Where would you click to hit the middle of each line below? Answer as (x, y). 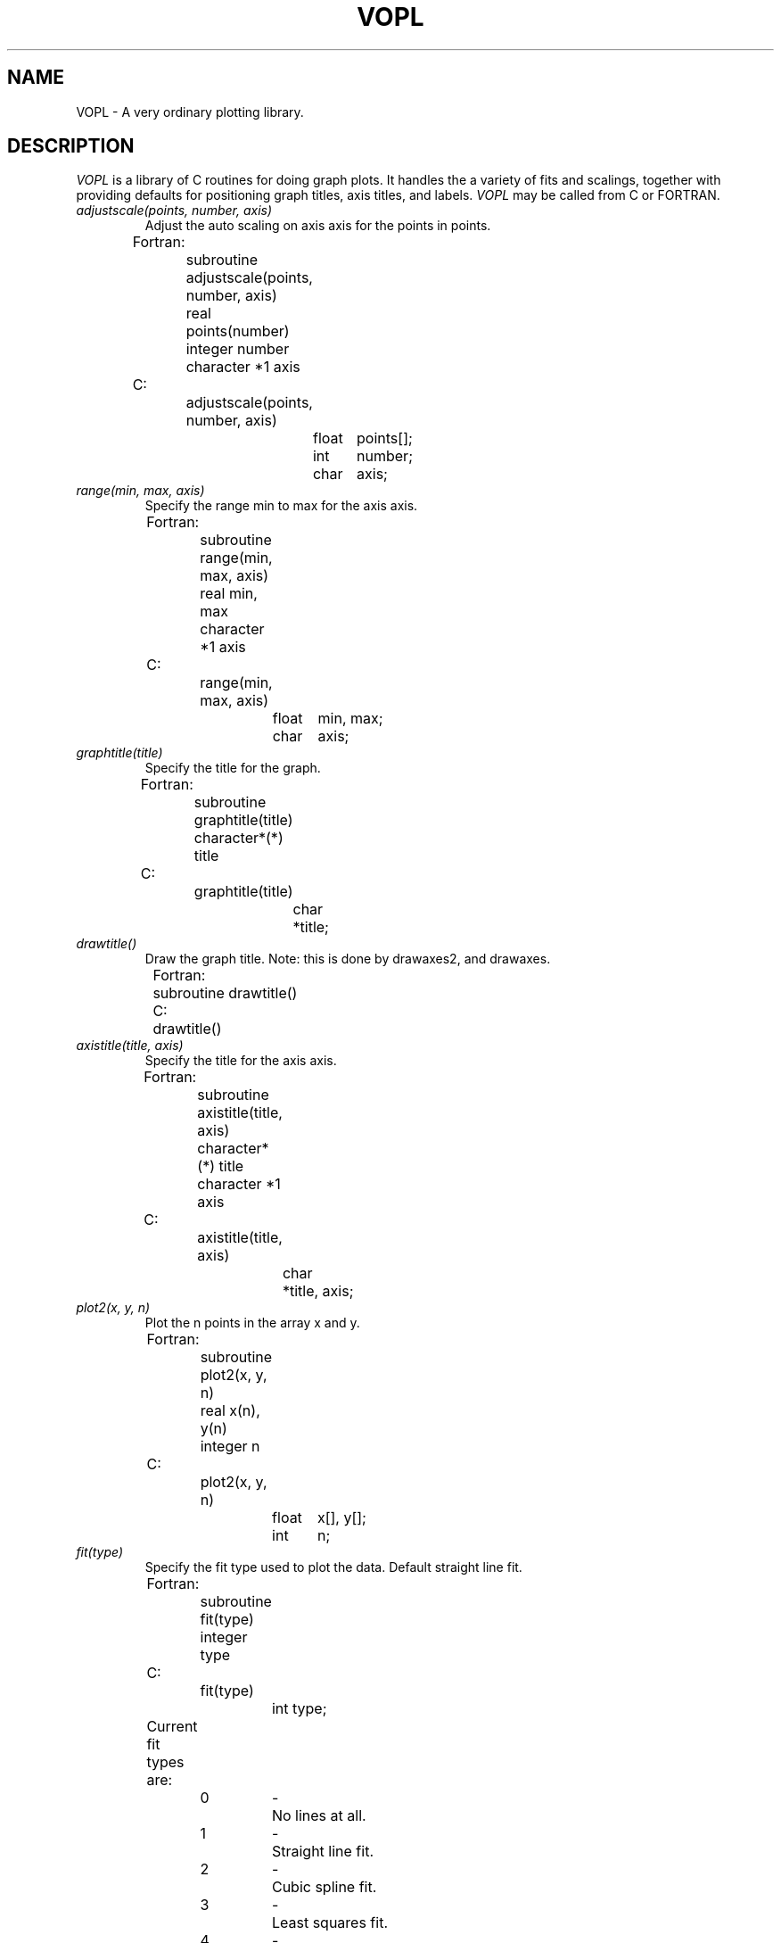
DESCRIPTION (71, 146)
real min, (229, 594)
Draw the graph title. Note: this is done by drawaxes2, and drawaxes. (348, 959)
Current (172, 1727)
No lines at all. (319, 1816)
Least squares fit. (329, 1923)
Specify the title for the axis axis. (241, 1061)
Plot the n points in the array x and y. (252, 1323)
